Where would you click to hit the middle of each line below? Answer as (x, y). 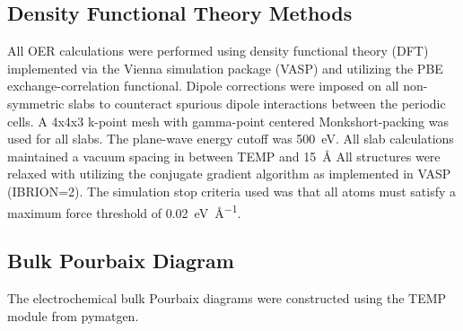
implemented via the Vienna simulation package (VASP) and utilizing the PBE (225, 68)
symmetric (36, 103)
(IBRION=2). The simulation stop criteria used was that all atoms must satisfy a (231, 191)
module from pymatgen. (73, 315)
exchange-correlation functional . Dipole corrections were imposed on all (203, 86)
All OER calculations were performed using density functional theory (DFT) (218, 51)
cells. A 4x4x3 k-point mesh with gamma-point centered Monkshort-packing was (228, 121)
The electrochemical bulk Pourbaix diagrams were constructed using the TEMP (227, 298)
